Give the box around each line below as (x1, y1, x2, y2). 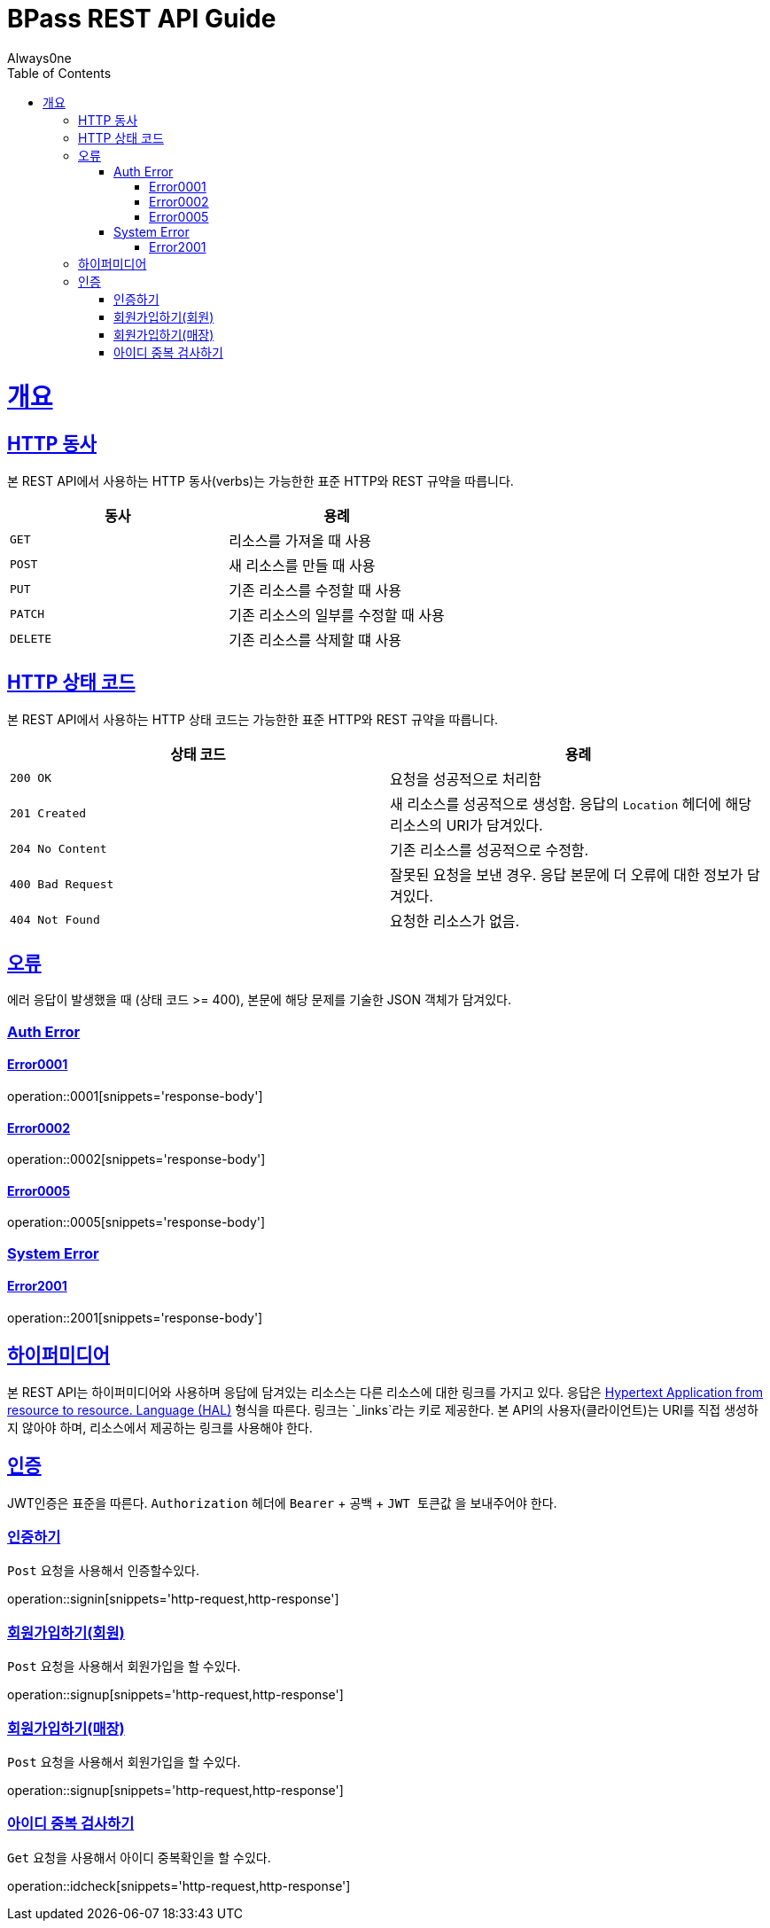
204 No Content (10, 842, 107, 856)
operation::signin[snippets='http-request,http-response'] (7, 1591, 339, 1607)
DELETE (10, 632, 51, 646)
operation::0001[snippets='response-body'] (7, 1088, 263, 1104)
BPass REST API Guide (7, 4, 276, 34)
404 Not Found (10, 913, 100, 927)
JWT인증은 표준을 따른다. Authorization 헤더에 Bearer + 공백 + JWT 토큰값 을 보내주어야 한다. (7, 1495, 557, 1510)
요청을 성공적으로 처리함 (390, 769, 541, 788)
